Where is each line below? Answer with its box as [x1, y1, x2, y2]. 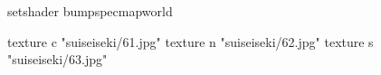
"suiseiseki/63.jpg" [7, 50, 108, 69]
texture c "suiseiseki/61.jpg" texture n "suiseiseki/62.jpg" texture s [7, 32, 374, 51]
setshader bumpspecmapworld [7, 2, 173, 20]
